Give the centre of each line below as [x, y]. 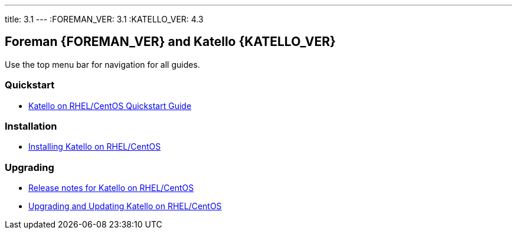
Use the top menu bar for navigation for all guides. [102, 64]
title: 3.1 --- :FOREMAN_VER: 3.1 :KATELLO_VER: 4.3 [104, 19]
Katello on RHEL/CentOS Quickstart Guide [110, 106]
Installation [31, 126]
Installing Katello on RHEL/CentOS [95, 147]
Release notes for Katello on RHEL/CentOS [111, 188]
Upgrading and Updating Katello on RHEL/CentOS [125, 206]
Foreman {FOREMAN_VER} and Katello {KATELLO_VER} [170, 42]
